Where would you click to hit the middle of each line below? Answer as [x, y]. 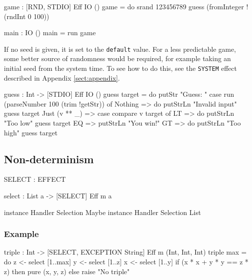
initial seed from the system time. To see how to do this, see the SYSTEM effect [120, 68]
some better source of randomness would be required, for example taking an [117, 58]
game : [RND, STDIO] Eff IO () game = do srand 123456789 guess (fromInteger [124, 6]
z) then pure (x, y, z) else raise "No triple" [67, 271]
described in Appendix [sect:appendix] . [62, 77]
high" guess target [31, 132]
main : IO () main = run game [50, 32]
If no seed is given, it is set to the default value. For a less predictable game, [120, 49]
